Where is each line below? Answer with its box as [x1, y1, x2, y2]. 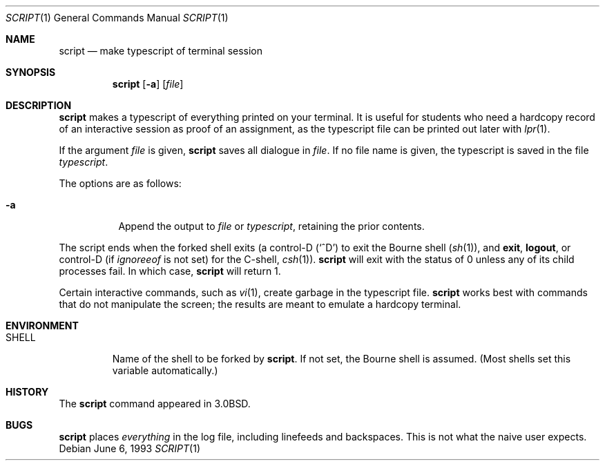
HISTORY [6, 386, 49, 398]
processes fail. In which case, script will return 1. [59, 265, 281, 277]
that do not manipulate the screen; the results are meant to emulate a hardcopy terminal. [59, 298, 461, 310]
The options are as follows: [59, 177, 182, 189]
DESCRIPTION [6, 99, 72, 111]
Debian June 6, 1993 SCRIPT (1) [59, 443, 201, 454]
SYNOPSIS [6, 66, 56, 78]
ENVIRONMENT [6, 320, 79, 331]
